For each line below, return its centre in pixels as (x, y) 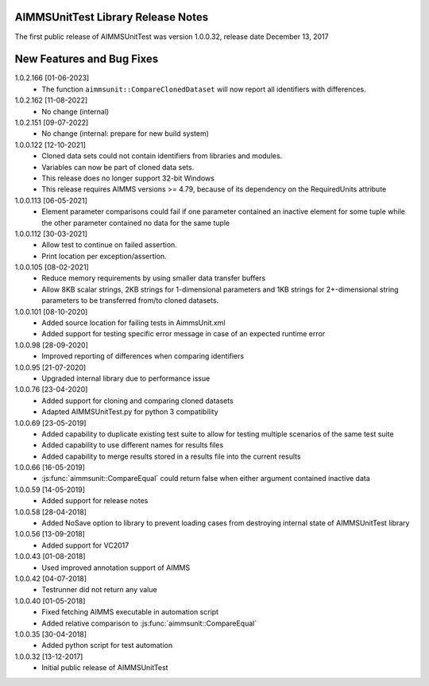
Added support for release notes (95, 501)
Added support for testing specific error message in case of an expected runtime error (184, 334)
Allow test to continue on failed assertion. (110, 245)
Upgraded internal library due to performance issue (126, 378)
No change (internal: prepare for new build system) (126, 134)
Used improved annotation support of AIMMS (116, 568)
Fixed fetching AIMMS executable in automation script (130, 612)
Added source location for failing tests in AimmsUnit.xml (133, 323)
